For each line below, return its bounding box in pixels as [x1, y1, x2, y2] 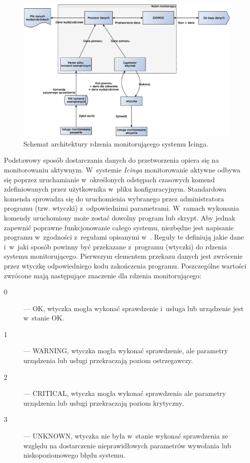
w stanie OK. [23, 313, 64, 323]
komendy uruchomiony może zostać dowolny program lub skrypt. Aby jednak [4, 212, 235, 222]
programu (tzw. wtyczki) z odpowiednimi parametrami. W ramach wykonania [4, 203, 239, 213]
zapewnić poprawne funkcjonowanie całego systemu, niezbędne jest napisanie [4, 222, 234, 232]
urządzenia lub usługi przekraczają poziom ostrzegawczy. [23, 355, 193, 366]
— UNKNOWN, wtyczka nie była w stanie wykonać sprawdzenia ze [23, 431, 229, 441]
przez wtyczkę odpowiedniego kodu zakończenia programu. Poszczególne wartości [4, 260, 247, 270]
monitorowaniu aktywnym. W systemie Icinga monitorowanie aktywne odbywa [4, 164, 241, 174]
